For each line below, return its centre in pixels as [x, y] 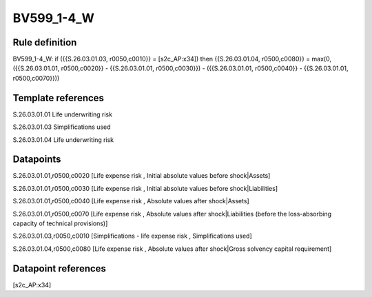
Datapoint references [60, 268]
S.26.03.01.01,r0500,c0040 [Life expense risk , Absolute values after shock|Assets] [131, 201]
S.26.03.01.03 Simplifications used [62, 127]
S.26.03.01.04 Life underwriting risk [63, 140]
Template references [59, 98]
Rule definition [45, 42]
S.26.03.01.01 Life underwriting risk [63, 114]
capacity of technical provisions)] [60, 223]
